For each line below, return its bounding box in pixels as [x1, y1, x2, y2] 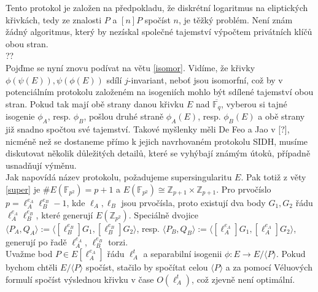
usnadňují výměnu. [6, 158, 77, 171]
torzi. [108, 235, 128, 248]
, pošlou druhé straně [83, 110, 164, 123]
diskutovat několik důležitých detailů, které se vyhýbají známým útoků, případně [6, 147, 311, 159]
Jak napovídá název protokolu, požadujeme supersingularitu [6, 171, 232, 183]
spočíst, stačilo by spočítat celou [85, 261, 208, 274]
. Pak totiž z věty [241, 171, 306, 183]
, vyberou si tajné [220, 97, 287, 110]
